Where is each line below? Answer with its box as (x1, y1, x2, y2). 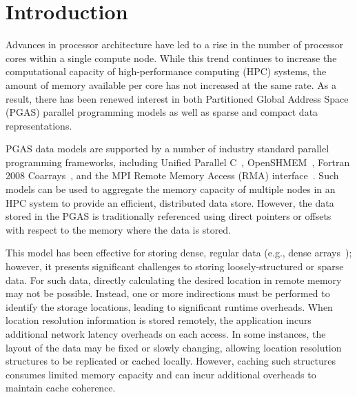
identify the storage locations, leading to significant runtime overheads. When (6, 299, 333, 314)
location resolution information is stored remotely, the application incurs (6, 313, 312, 327)
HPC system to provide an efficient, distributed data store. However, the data (6, 195, 334, 210)
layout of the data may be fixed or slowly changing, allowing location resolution (6, 340, 342, 354)
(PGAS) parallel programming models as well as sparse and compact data (6, 105, 318, 119)
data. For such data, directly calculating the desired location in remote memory (6, 272, 342, 287)
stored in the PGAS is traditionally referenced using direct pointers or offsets (6, 209, 331, 223)
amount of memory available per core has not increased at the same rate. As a (6, 77, 336, 92)
